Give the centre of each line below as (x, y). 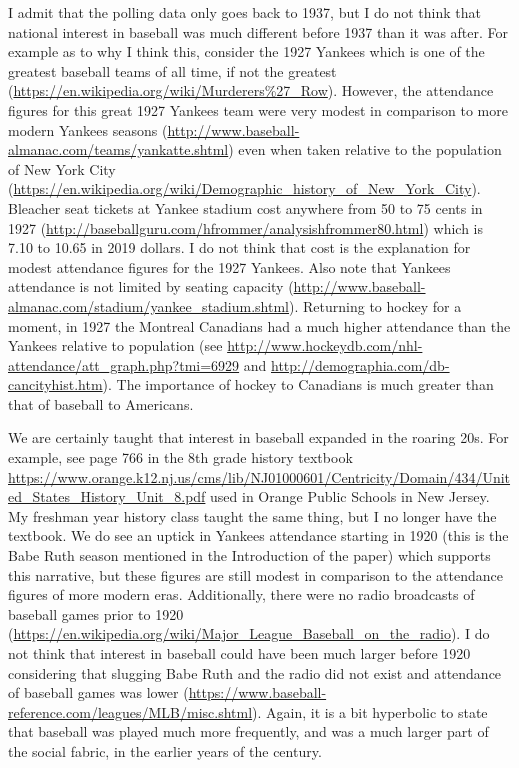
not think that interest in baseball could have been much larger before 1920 (239, 653)
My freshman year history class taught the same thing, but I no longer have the (252, 515)
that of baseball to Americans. (101, 403)
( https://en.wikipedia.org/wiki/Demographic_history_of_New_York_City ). (244, 188)
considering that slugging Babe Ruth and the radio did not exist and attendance (255, 672)
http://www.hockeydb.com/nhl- (325, 345)
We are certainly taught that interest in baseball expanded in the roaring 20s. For (258, 437)
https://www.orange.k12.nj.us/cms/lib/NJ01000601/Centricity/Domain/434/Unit (259, 476)
